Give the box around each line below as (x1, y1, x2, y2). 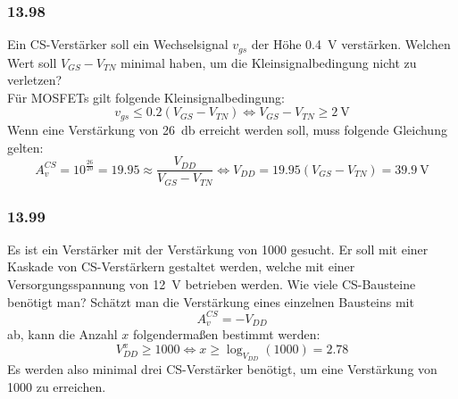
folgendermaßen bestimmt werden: (133, 325, 321, 344)
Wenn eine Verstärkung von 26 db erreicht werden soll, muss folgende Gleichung (7, 120, 447, 138)
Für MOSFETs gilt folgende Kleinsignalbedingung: (7, 87, 285, 106)
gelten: (7, 137, 44, 156)
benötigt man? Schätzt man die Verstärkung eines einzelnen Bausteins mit (7, 292, 414, 311)
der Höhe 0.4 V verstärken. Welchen (251, 35, 451, 54)
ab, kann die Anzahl (7, 325, 118, 344)
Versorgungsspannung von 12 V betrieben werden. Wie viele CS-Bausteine (7, 275, 416, 294)
